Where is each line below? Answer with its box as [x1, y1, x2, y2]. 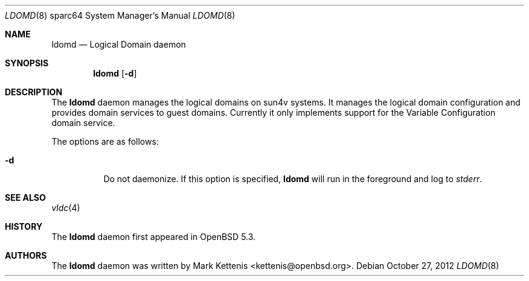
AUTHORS [5, 250, 47, 260]
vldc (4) [51, 203, 80, 213]
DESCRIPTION [5, 87, 63, 97]
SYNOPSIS [5, 58, 49, 68]
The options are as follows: [51, 136, 159, 147]
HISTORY [5, 221, 43, 232]
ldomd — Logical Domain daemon [51, 39, 186, 49]
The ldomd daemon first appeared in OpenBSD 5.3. [51, 232, 256, 242]
